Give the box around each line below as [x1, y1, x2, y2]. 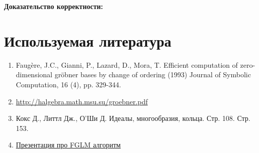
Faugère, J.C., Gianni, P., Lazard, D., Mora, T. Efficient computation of [16, 59, 238, 70]
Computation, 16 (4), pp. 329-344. [16, 79, 121, 89]
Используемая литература [4, 30, 172, 51]
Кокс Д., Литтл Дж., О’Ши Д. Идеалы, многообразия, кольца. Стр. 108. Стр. [16, 113, 250, 123]
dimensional [16, 69, 53, 80]
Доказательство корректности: [4, 1, 103, 11]
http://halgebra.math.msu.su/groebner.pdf [16, 96, 148, 106]
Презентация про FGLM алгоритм [16, 139, 121, 150]
